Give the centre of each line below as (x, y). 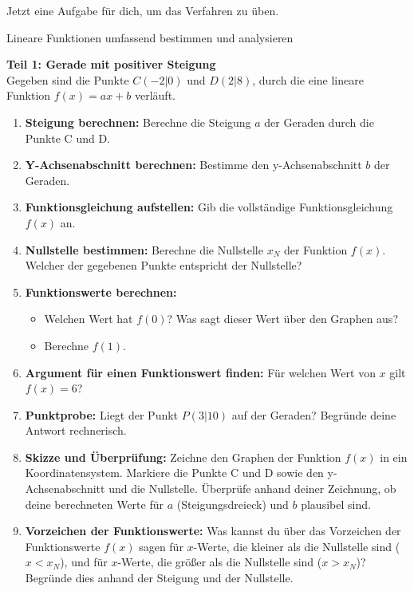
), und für (84, 562)
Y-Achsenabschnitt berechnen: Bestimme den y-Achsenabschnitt (193, 165)
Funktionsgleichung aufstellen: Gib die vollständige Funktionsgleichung (209, 207)
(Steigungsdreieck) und (233, 504)
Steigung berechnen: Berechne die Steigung (138, 122)
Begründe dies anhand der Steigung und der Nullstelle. (159, 578)
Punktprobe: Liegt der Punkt (102, 414)
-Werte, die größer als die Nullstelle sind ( (220, 562)
